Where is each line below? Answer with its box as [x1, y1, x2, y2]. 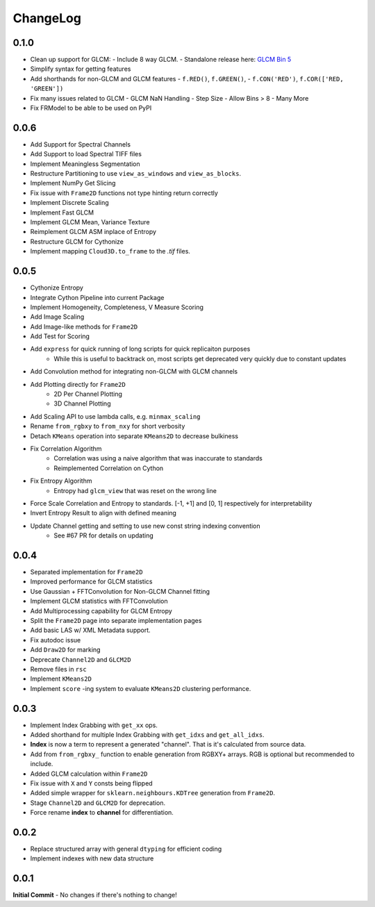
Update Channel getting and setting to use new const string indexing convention [30, 522, 260, 530]
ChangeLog [12, 10, 81, 26]
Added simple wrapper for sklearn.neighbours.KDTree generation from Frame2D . [30, 789, 276, 797]
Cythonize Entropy [30, 283, 83, 292]
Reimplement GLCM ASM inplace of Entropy [30, 228, 156, 236]
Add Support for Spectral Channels [30, 140, 131, 149]
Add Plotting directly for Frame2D [30, 380, 126, 388]
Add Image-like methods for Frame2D [30, 322, 138, 331]
